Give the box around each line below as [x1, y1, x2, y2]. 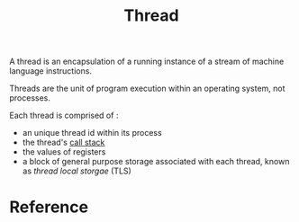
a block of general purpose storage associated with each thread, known [22, 156, 290, 167]
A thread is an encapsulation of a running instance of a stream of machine [9, 56, 285, 67]
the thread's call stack [22, 137, 105, 148]
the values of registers [22, 147, 106, 157]
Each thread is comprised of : [9, 110, 119, 121]
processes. [9, 93, 51, 103]
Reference [9, 197, 88, 218]
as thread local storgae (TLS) [22, 165, 132, 176]
